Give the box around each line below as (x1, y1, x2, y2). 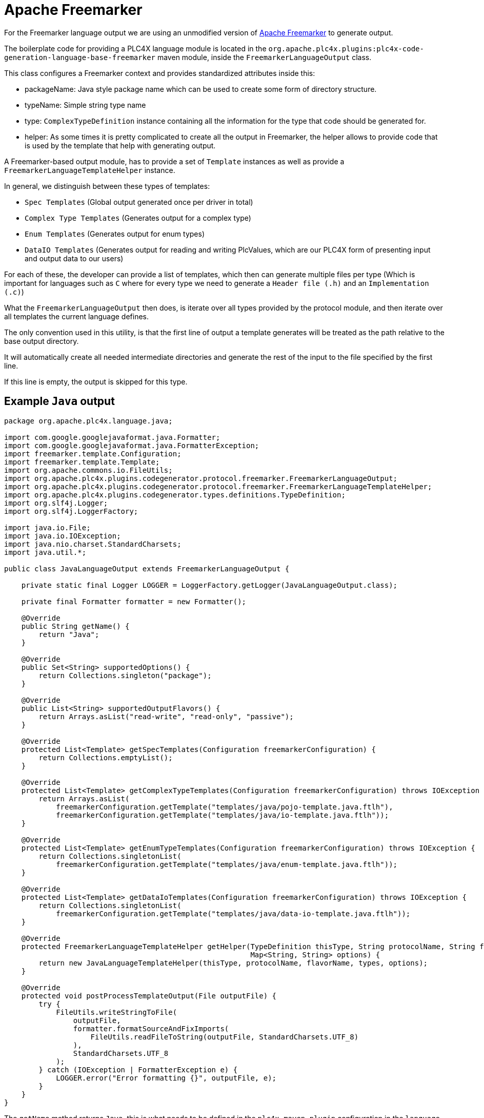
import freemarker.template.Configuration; (4, 449, 181, 458)
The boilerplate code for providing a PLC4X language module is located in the (4, 44, 267, 53)
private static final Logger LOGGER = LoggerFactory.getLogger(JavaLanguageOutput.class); (21, 581, 398, 589)
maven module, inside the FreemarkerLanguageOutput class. (157, 52, 372, 62)
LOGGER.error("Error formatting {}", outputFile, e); (56, 1073, 277, 1082)
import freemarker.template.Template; (4, 457, 160, 466)
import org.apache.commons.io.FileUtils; (4, 466, 173, 474)
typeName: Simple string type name (25, 100, 146, 109)
